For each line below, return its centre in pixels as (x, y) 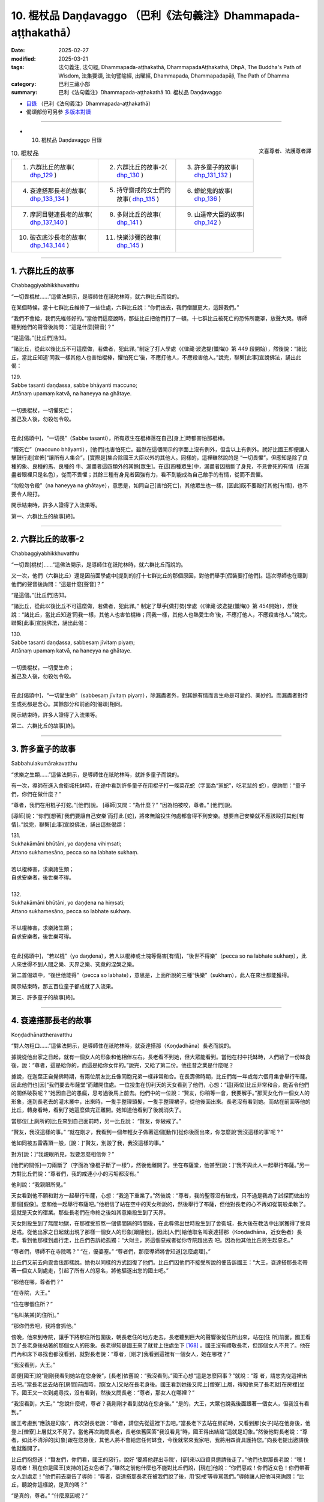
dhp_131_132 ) (213, 175)
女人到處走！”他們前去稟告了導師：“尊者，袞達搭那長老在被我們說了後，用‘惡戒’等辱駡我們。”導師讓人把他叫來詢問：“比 (157, 1476)
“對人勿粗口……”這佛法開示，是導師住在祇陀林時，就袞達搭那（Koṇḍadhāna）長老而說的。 (123, 1046)
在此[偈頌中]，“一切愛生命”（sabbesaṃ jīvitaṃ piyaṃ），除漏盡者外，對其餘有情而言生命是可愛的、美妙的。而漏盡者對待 (160, 695)
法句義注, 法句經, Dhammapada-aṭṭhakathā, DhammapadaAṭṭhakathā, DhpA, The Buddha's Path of (180, 67)
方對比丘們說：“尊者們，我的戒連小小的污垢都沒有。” (75, 1173)
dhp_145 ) (130, 245)
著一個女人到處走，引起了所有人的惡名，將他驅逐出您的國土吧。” (90, 1271)
